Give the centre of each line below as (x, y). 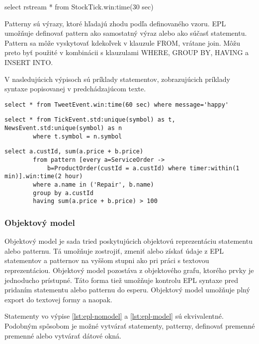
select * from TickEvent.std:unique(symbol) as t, (90, 120)
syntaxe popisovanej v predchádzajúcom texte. (75, 89)
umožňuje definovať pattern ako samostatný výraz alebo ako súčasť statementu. (126, 33)
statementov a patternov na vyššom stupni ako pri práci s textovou (107, 260)
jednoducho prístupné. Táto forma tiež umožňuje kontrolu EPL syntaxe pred (121, 280)
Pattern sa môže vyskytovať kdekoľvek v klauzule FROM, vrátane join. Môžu (123, 42)
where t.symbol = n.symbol (78, 136)
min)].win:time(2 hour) (44, 176)
